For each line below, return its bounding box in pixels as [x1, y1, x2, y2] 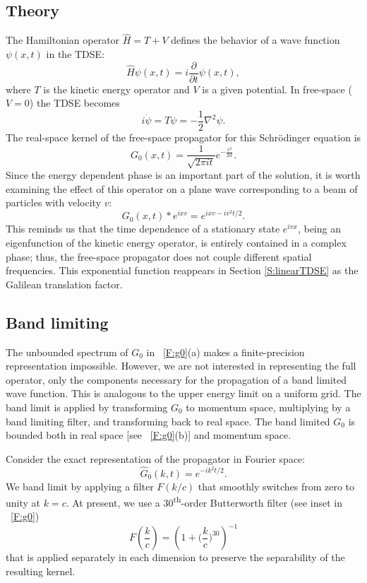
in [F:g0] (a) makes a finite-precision [146, 344, 305, 359]
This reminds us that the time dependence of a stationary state [6, 221, 280, 236]
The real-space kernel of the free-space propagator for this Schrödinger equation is [6, 129, 361, 144]
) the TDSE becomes [29, 95, 120, 110]
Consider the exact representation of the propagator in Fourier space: [6, 451, 306, 466]
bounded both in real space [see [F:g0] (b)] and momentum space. [6, 428, 291, 442]
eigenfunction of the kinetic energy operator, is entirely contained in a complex [6, 235, 347, 249]
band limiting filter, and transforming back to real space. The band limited [6, 413, 330, 428]
